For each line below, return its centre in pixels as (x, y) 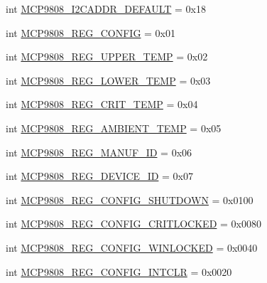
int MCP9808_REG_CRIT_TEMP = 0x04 (102, 104)
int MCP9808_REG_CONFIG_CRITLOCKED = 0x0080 (133, 224)
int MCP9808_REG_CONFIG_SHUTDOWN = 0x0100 (130, 199)
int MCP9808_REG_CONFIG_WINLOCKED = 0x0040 (132, 247)
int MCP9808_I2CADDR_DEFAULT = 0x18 (106, 9)
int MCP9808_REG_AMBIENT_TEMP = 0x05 (114, 128)
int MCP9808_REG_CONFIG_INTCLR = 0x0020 (119, 271)
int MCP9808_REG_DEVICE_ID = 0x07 (99, 176)
